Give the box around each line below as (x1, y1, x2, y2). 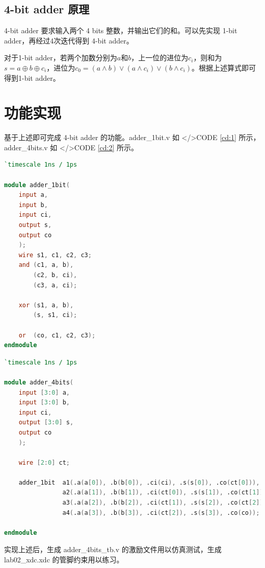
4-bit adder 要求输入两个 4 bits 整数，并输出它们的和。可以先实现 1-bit (4, 25, 237, 36)
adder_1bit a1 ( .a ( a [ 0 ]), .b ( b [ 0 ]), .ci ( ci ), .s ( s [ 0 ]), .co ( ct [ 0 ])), (18, 479, 260, 486)
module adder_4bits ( (4, 378, 74, 386)
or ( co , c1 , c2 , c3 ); (18, 331, 96, 339)
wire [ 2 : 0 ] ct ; (18, 459, 70, 466)
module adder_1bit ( (4, 181, 70, 189)
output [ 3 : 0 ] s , (18, 419, 74, 426)
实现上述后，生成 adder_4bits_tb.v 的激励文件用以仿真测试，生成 (4, 544, 222, 555)
